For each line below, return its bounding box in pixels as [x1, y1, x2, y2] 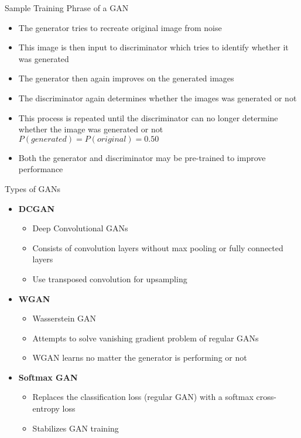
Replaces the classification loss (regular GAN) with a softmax [32, 391, 254, 403]
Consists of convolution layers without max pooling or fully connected [32, 241, 283, 254]
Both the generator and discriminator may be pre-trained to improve [18, 151, 266, 163]
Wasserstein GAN [32, 312, 97, 324]
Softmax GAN [18, 371, 78, 383]
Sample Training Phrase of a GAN [5, 2, 129, 13]
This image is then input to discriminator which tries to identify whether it [18, 41, 289, 53]
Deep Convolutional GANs [32, 222, 128, 234]
